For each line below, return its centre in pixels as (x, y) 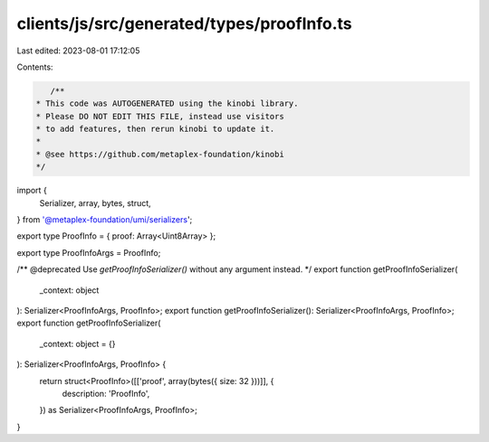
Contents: (35, 67)
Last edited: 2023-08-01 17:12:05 (78, 51)
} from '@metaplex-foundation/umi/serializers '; (105, 220)
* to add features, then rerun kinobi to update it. (155, 129)
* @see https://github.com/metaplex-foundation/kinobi (160, 154)
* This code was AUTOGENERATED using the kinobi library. (167, 103)
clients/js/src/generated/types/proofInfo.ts (184, 24)
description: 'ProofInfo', (106, 393)
